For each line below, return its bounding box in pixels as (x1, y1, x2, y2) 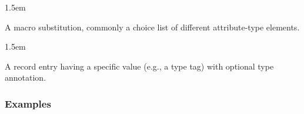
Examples (5, 96, 51, 110)
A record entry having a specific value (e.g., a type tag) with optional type (5, 60, 274, 72)
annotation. (5, 71, 46, 84)
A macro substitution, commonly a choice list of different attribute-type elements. (5, 20, 300, 33)
